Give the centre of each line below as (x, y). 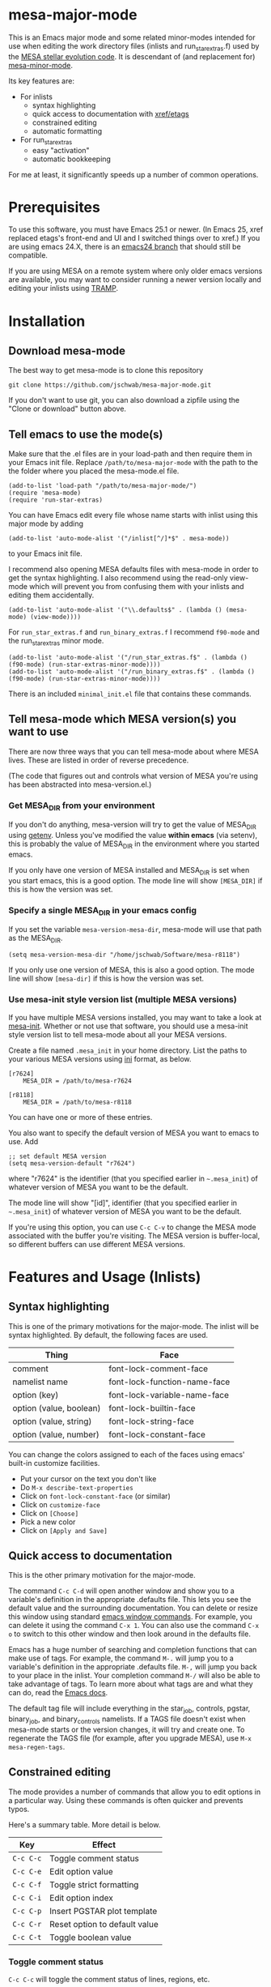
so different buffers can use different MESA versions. (97, 1244)
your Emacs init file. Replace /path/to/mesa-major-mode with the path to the (133, 463)
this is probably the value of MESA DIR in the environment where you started (134, 845)
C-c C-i (27, 1897)
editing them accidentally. (51, 595)
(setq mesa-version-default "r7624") (72, 1163)
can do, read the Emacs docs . (58, 1693)
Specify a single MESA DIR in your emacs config (102, 911)
